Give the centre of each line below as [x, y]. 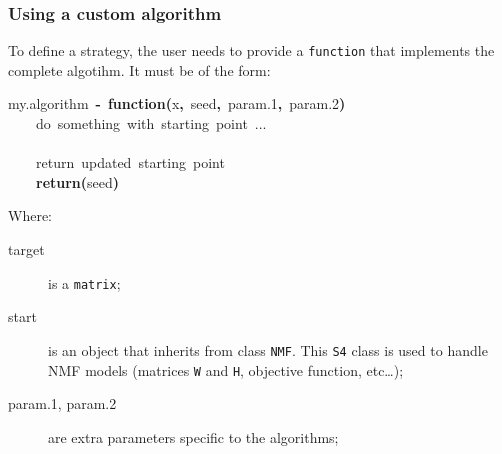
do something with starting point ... [151, 123]
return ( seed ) [78, 181]
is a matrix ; [84, 282]
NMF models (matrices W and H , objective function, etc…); [226, 369]
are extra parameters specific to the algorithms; [193, 436]
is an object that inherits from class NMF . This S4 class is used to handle [268, 349]
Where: [30, 215]
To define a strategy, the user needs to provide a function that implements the [251, 50]
